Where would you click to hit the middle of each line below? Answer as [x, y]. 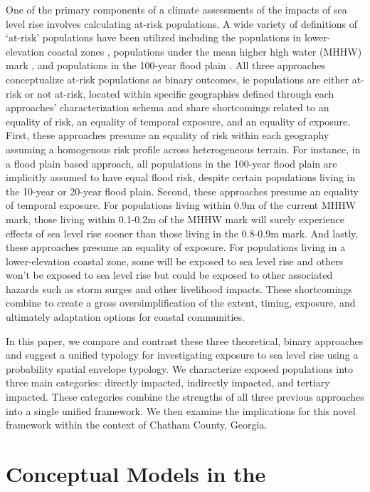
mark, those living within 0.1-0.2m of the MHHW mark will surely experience [175, 219]
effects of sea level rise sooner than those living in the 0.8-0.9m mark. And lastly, [182, 233]
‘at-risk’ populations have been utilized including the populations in [154, 37]
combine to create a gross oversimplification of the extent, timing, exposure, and [181, 303]
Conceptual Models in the [136, 473]
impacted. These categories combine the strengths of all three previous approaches [185, 397]
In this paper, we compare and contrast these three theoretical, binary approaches [185, 340]
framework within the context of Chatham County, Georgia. [137, 425]
